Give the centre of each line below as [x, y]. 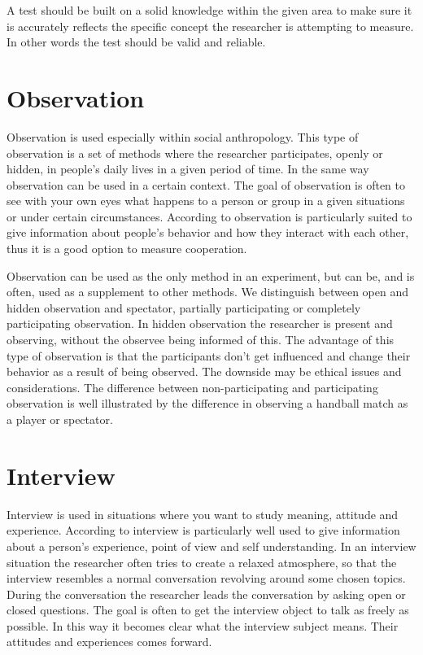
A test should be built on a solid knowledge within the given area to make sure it [209, 10]
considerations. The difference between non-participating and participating [192, 387]
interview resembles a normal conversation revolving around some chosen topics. [206, 578]
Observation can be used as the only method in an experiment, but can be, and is [211, 275]
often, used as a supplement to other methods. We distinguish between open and [208, 292]
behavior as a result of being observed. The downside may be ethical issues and [204, 371]
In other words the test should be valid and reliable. [136, 42]
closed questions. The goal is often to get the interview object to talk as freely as [208, 610]
